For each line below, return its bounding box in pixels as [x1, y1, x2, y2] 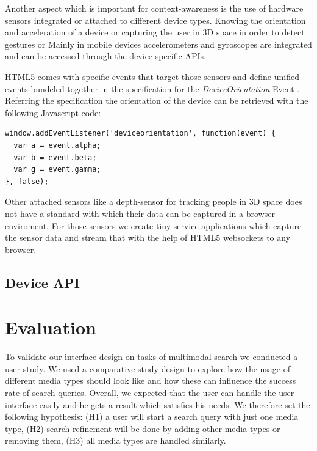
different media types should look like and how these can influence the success [5, 374, 296, 387]
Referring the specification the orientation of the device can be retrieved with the [5, 94, 308, 107]
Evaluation [5, 315, 96, 340]
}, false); [5, 177, 49, 186]
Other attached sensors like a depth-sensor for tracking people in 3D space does [5, 195, 302, 208]
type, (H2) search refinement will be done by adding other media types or [5, 422, 280, 435]
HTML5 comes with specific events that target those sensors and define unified [5, 70, 299, 82]
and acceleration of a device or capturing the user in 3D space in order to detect [5, 26, 305, 38]
